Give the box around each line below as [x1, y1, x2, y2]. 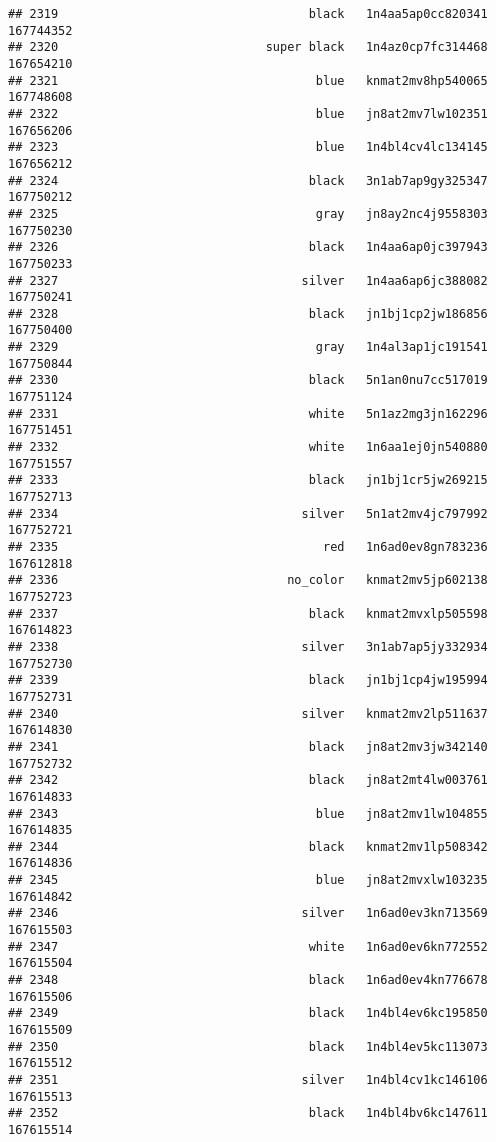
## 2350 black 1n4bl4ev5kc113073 [8, 1039, 488, 1054]
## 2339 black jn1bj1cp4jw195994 [8, 673, 488, 688]
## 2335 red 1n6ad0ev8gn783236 [8, 540, 488, 554]
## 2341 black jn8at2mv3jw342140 [8, 739, 488, 754]
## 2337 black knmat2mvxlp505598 [8, 606, 488, 621]
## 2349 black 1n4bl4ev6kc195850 [8, 1006, 488, 1021]
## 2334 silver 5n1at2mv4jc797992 [8, 506, 488, 521]
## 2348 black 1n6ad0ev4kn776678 [8, 973, 488, 988]
